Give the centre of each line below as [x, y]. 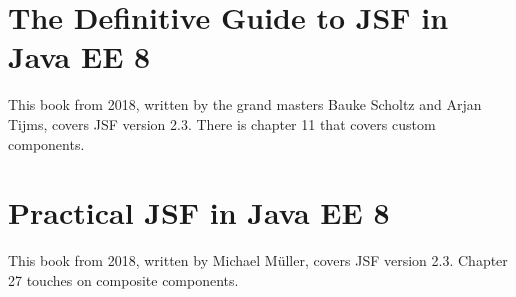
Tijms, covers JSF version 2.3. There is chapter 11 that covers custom [222, 123]
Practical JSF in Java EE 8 [199, 212]
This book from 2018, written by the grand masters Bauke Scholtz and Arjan [245, 104]
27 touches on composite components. [123, 279]
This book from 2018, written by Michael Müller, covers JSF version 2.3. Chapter [258, 260]
